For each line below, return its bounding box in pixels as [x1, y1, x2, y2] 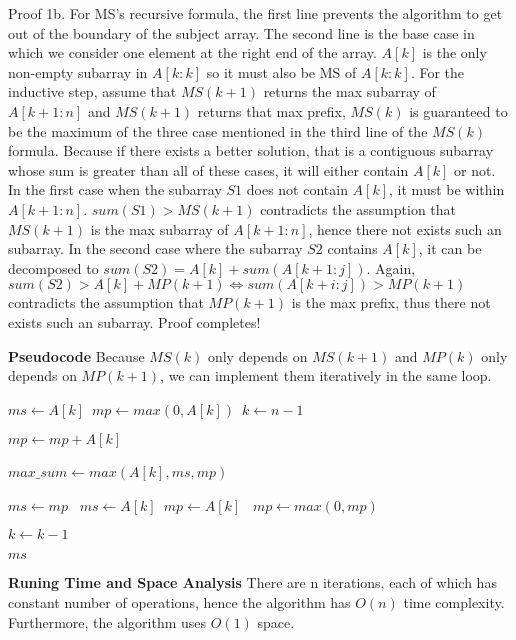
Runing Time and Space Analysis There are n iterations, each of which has [8, 572, 497, 593]
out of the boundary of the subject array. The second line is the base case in [8, 22, 475, 43]
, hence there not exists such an [308, 218, 502, 239]
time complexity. [403, 592, 505, 613]
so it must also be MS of [206, 61, 357, 82]
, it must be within [389, 179, 505, 200]
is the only [422, 42, 487, 63]
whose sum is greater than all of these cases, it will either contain [8, 159, 409, 180]
